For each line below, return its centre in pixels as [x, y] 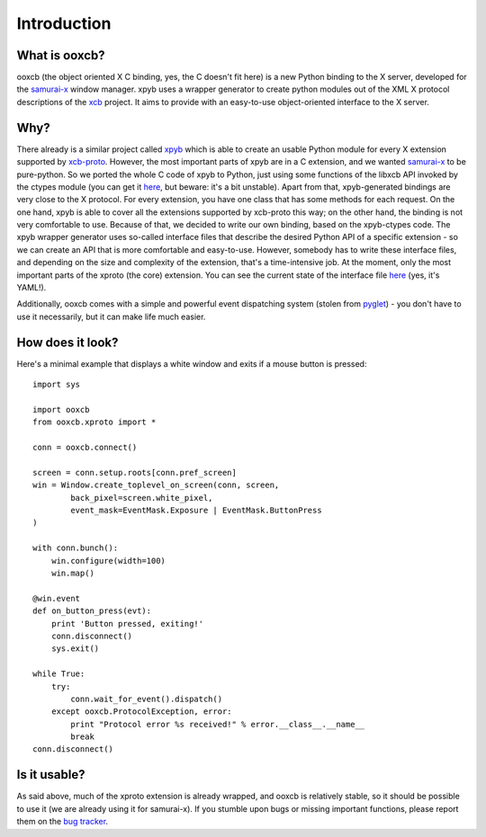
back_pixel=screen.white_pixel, [142, 498]
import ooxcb [61, 410]
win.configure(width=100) [108, 561]
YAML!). [31, 288]
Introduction [64, 23]
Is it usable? [51, 775]
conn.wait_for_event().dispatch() [147, 699]
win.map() [72, 573]
